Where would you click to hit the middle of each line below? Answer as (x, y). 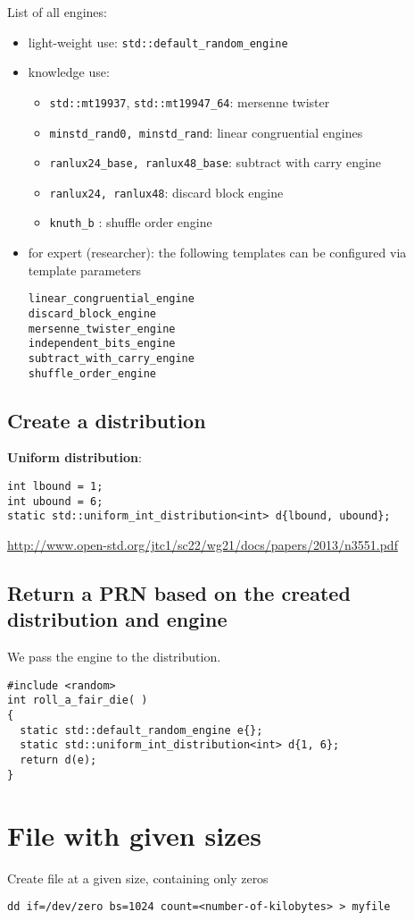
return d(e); (58, 760)
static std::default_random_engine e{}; (141, 730)
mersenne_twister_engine (102, 329)
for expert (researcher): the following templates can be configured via (217, 253)
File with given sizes (134, 835)
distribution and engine (117, 619)
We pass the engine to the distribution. (114, 657)
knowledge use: (69, 72)
